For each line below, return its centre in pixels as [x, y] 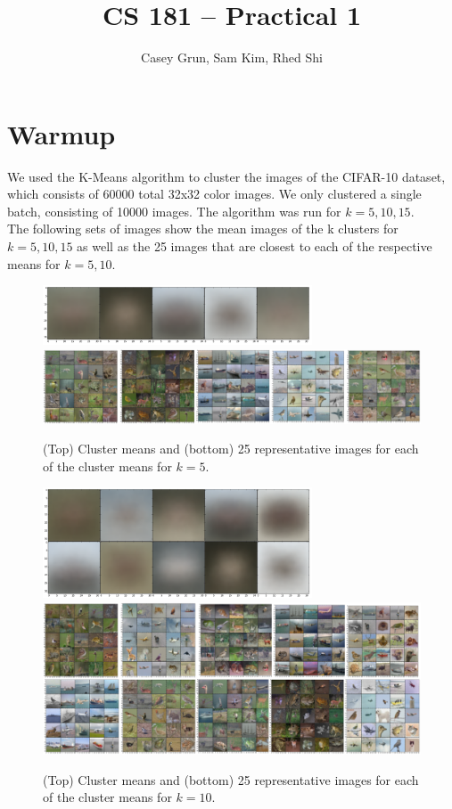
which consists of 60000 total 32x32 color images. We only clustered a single [214, 194]
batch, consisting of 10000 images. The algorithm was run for [174, 211]
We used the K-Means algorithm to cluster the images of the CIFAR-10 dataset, [226, 176]
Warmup [62, 133]
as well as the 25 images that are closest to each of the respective [255, 246]
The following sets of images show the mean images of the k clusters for [203, 229]
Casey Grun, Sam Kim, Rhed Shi [232, 57]
